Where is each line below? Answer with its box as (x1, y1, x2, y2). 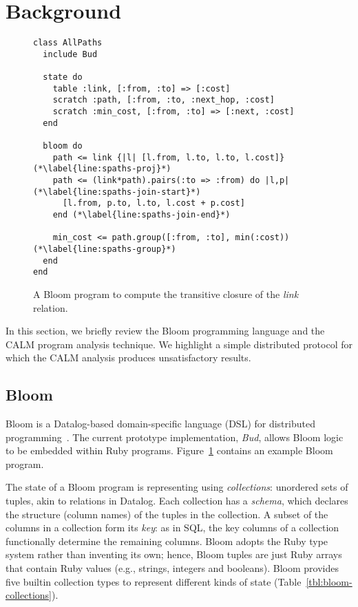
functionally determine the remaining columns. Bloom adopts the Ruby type (6, 533, 328, 548)
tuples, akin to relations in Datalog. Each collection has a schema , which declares (6, 493, 348, 508)
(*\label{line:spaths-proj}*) (33, 164, 171, 174)
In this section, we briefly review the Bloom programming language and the (6, 323, 325, 338)
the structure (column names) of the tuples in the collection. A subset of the (6, 507, 328, 521)
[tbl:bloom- (306, 574, 352, 588)
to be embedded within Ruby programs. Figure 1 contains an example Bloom (6, 443, 333, 458)
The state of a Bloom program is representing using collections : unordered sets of (6, 480, 348, 494)
